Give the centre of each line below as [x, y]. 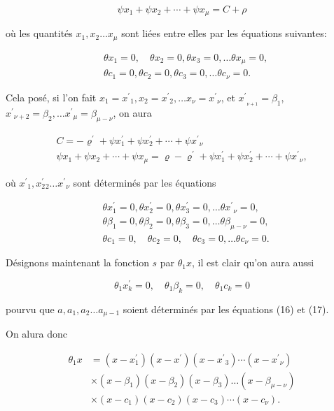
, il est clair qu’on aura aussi [253, 262]
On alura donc [36, 334]
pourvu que [30, 309]
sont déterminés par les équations [145, 182]
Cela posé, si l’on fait [51, 97]
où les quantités [39, 33]
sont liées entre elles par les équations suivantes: [224, 33]
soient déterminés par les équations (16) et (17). [226, 309]
